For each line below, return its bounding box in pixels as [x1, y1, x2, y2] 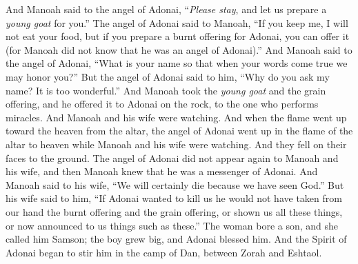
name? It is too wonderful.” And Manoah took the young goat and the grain [6, 83, 326, 97]
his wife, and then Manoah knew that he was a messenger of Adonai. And [6, 164, 318, 179]
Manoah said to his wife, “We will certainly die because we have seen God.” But [6, 177, 344, 192]
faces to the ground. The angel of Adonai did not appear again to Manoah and [6, 150, 339, 165]
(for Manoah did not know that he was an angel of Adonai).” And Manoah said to [6, 42, 352, 57]
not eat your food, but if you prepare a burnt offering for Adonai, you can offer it [6, 29, 350, 43]
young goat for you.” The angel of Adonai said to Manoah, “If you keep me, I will [6, 15, 348, 30]
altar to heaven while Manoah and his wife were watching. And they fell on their [6, 136, 347, 151]
